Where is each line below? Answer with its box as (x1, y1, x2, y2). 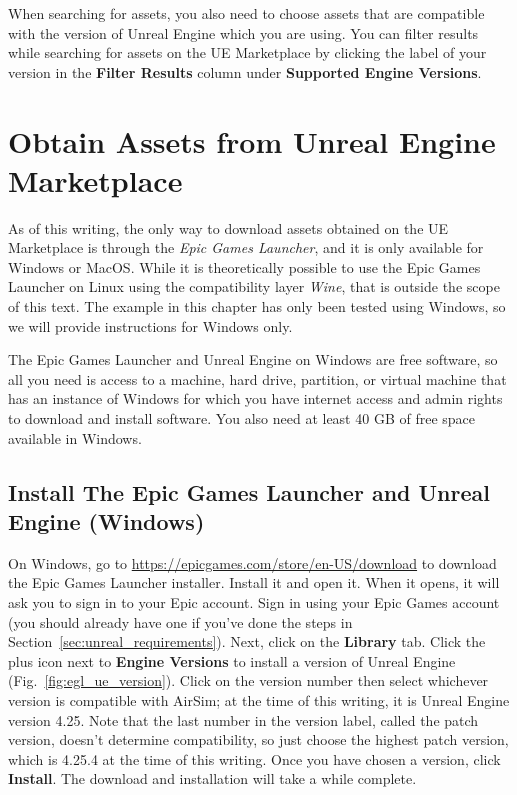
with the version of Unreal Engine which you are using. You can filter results (8, 22, 479, 43)
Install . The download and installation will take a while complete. (8, 768, 417, 789)
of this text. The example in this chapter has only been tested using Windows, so (8, 296, 506, 317)
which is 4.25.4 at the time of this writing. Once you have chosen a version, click (8, 748, 501, 769)
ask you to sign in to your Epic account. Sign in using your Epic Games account (8, 592, 500, 612)
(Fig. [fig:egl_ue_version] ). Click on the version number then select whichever (8, 670, 489, 691)
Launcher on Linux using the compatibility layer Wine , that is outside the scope (8, 276, 500, 297)
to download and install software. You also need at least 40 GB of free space (8, 408, 475, 429)
